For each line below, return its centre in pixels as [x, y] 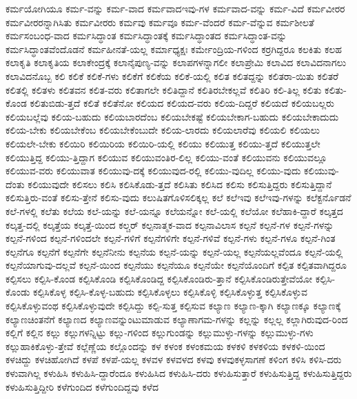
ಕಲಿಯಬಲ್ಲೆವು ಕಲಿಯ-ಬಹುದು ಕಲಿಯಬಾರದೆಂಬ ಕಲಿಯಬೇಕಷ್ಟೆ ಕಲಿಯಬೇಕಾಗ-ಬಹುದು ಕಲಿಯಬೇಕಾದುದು [172, 116]
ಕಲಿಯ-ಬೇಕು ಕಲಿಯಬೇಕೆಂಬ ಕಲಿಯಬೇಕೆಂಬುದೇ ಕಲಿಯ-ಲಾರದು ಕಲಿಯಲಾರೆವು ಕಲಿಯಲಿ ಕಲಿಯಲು [163, 130]
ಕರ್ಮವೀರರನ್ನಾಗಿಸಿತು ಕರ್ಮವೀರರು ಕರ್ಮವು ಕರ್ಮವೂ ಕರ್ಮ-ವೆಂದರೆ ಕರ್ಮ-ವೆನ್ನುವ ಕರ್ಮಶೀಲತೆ [160, 22]
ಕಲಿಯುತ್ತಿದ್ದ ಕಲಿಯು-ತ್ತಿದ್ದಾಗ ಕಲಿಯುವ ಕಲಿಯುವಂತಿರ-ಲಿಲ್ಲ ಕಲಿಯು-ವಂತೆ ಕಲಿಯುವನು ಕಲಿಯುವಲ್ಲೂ [166, 157]
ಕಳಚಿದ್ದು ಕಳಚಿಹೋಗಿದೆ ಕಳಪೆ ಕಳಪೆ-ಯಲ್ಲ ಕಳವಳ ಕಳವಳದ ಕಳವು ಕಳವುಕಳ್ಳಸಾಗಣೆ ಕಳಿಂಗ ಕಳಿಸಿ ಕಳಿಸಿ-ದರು [174, 359]
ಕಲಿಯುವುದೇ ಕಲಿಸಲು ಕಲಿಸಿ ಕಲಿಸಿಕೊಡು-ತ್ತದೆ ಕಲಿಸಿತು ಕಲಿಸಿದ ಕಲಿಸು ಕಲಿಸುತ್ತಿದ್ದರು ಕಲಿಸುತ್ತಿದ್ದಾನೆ [180, 184]
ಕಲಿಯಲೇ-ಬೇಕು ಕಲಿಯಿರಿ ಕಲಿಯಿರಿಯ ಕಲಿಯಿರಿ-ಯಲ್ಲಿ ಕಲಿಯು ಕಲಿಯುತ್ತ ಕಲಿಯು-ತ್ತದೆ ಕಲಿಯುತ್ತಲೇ [163, 143]
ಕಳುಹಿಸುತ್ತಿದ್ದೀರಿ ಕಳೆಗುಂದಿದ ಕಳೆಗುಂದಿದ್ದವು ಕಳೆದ [82, 386]
